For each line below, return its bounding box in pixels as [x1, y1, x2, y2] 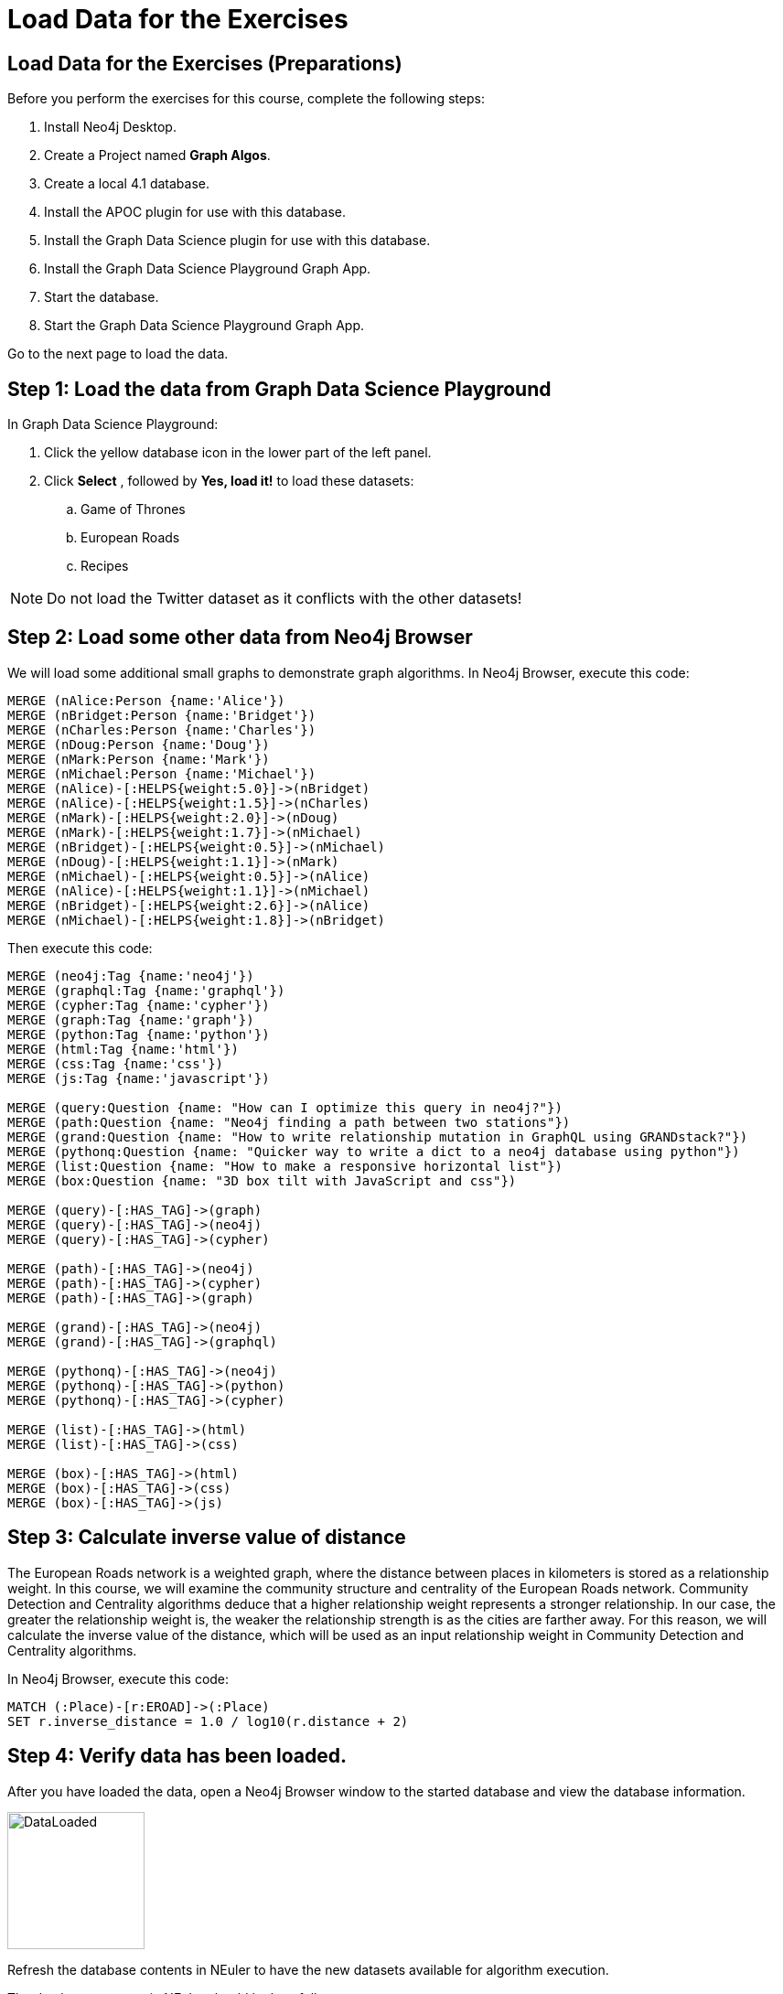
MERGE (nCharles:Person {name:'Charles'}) [7, 722, 316, 737]
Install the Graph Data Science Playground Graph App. [44, 261, 371, 277]
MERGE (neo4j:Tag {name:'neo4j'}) [7, 968, 254, 983]
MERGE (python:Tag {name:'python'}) [7, 1026, 270, 1042]
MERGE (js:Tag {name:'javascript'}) [7, 1070, 270, 1086]
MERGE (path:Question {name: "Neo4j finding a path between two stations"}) [7, 1114, 571, 1130]
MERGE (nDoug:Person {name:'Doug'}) [7, 736, 270, 752]
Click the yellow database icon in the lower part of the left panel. [44, 445, 432, 461]
